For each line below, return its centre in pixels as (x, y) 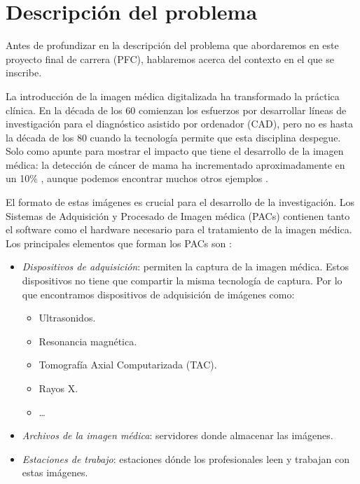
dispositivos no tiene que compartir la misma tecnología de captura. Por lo (182, 281)
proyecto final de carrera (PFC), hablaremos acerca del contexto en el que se (170, 58)
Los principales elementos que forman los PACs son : (119, 243)
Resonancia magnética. (88, 341)
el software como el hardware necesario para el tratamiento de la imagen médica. (179, 229)
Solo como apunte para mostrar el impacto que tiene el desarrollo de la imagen (175, 151)
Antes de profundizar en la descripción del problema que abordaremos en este (172, 45)
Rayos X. (58, 388)
